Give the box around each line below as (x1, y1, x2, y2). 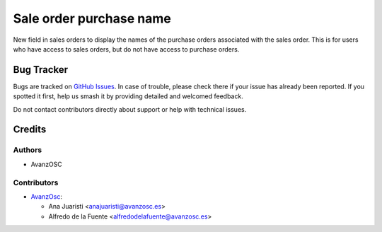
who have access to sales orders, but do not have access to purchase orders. (13, 45, 240, 53)
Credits (13, 124, 47, 136)
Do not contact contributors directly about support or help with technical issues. (13, 105, 247, 113)
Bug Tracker (13, 64, 69, 76)
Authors (13, 145, 42, 155)
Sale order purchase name (13, 11, 171, 26)
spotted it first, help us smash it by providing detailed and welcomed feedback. (13, 92, 243, 100)
